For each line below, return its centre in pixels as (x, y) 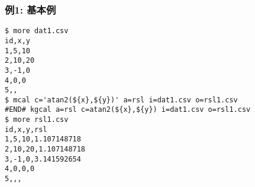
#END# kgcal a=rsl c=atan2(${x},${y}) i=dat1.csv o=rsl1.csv (128, 110)
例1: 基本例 (30, 9)
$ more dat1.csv (37, 31)
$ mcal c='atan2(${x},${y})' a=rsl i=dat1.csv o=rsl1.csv (121, 100)
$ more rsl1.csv (37, 120)
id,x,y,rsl (26, 129)
